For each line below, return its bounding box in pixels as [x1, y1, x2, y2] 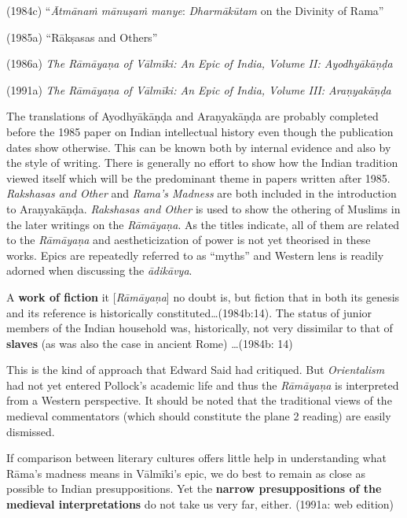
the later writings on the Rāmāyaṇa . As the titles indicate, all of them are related [6, 216, 400, 232]
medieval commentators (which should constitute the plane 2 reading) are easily [6, 408, 391, 424]
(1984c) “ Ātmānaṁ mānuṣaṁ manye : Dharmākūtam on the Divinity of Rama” [6, 2, 384, 18]
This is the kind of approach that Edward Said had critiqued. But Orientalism [6, 361, 385, 378]
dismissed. [6, 423, 55, 439]
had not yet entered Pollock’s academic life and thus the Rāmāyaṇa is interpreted [6, 376, 399, 393]
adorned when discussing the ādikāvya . [6, 262, 192, 279]
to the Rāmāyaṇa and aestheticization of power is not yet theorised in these [6, 231, 371, 248]
